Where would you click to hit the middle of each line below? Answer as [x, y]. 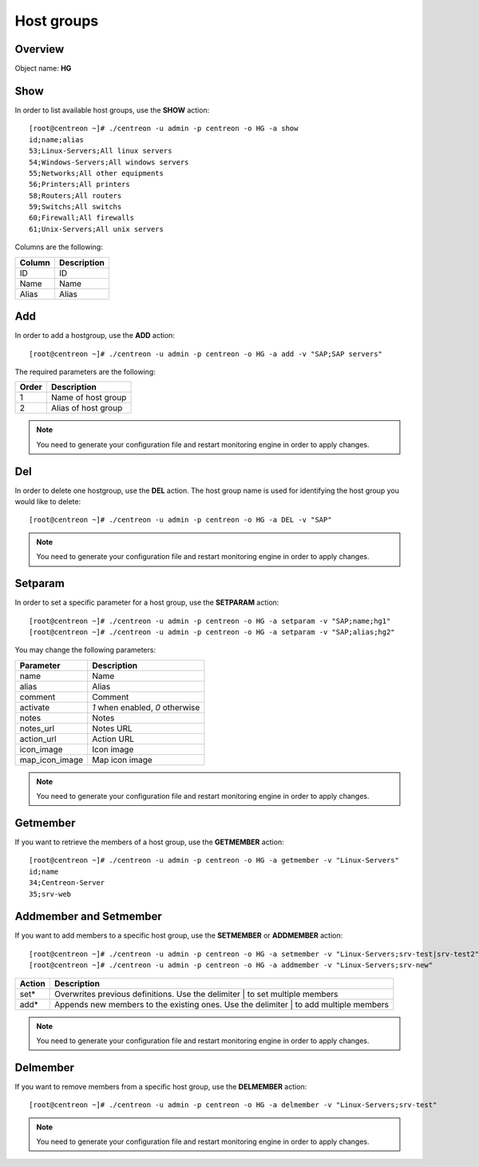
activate [35, 707]
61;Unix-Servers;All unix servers [96, 229]
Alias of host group [87, 408]
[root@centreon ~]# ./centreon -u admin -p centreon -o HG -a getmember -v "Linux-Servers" [214, 860]
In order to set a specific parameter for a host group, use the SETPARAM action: [147, 602]
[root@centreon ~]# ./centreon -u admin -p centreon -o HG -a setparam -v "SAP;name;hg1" [210, 621]
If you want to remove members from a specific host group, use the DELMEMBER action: [161, 1086]
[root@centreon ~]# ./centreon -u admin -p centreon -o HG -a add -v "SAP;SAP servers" [206, 354]
